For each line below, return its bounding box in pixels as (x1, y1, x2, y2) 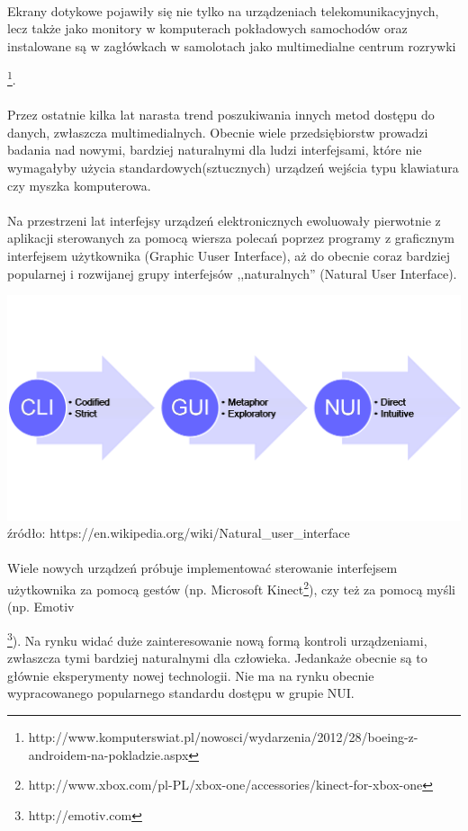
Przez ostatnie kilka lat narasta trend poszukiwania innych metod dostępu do (7, 105, 435, 124)
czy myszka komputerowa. (7, 175, 151, 194)
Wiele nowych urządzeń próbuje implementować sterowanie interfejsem (7, 558, 398, 577)
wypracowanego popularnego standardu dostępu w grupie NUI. (7, 684, 355, 702)
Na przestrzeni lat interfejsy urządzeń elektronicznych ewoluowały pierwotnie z (7, 210, 441, 229)
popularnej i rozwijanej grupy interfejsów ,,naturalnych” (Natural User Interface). (7, 264, 457, 282)
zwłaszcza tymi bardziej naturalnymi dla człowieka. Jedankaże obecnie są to (7, 648, 427, 667)
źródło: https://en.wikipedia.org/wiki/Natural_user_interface (7, 523, 350, 542)
